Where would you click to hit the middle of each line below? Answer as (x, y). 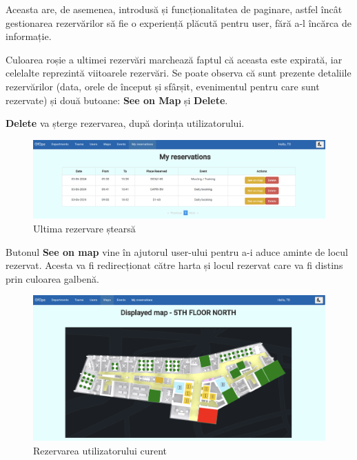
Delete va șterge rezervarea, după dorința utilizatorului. (125, 123)
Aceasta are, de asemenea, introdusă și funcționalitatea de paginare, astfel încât (174, 9)
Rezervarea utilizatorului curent (100, 450)
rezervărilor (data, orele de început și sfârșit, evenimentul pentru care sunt (163, 86)
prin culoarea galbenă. (52, 278)
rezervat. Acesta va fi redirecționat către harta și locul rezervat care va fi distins (174, 265)
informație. (29, 36)
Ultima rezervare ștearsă (84, 229)
